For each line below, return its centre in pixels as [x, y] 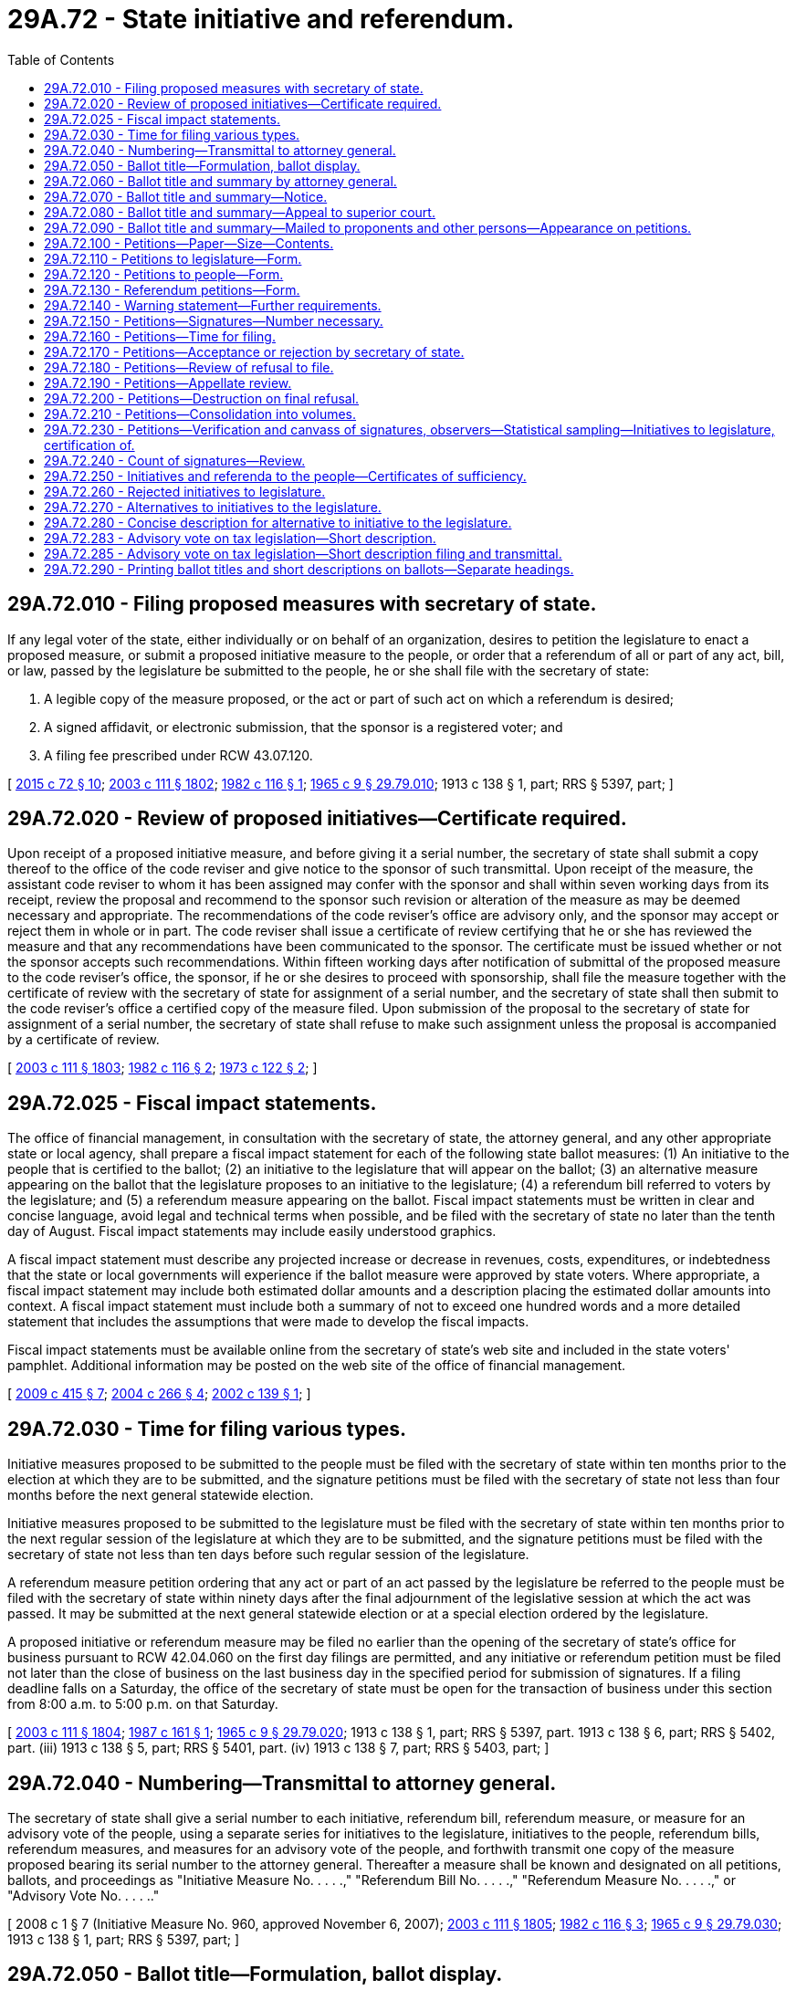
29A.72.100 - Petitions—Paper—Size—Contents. [189, 243]
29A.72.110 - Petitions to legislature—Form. [173, 258]
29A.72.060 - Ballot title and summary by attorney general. [220, 181]
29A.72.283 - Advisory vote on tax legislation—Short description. [240, 538]
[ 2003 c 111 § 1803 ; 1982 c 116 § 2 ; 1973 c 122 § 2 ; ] [162, 1068]
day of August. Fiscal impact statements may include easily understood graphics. [252, 1231]
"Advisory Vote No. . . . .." [84, 1895]
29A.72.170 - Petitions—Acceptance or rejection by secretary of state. [254, 351]
